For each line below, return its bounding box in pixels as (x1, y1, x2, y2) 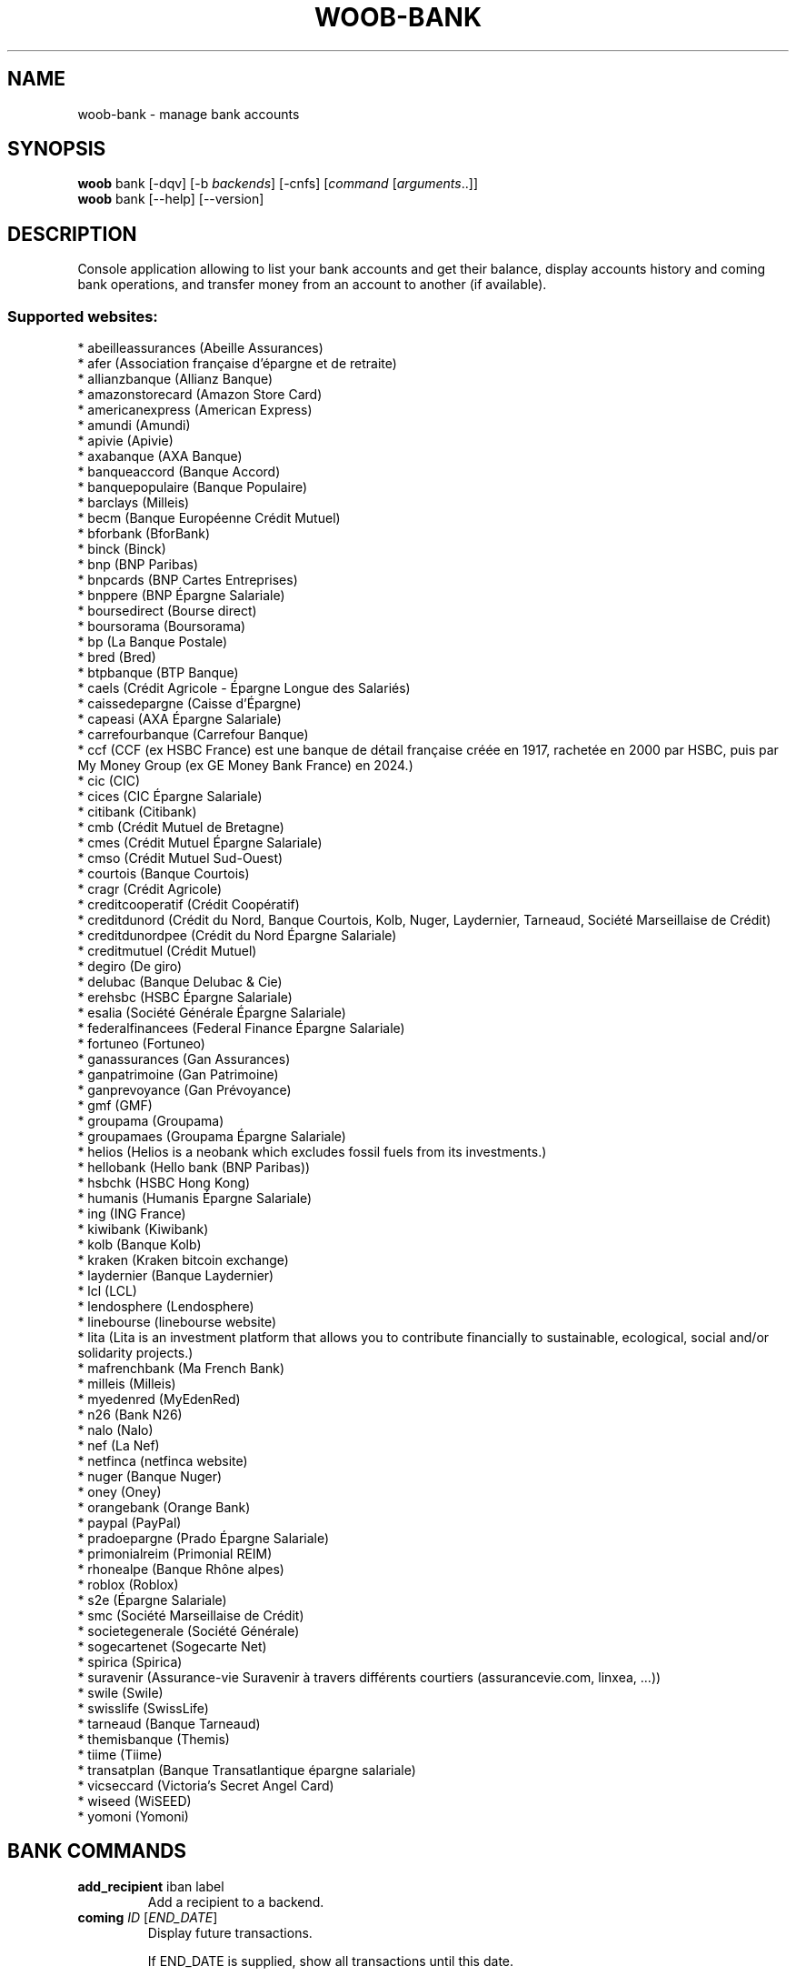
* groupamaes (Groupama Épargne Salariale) (77, 1128, 346, 1145)
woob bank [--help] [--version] (77, 191, 264, 207)
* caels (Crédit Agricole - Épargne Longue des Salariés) (77, 680, 411, 697)
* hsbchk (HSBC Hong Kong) (77, 1175, 251, 1191)
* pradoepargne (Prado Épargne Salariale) (77, 1530, 330, 1547)
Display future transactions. (147, 1924, 313, 1941)
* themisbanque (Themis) (77, 1731, 230, 1748)
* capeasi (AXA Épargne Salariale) (77, 711, 282, 727)
